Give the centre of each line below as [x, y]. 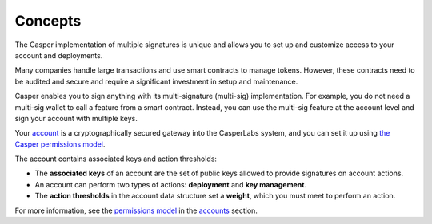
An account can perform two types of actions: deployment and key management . [171, 184]
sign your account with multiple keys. [76, 118]
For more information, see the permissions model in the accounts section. [136, 210]
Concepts [48, 21]
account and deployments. [59, 55]
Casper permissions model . [60, 144]
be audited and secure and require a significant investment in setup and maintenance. [156, 81]
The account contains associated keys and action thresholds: [116, 159]
